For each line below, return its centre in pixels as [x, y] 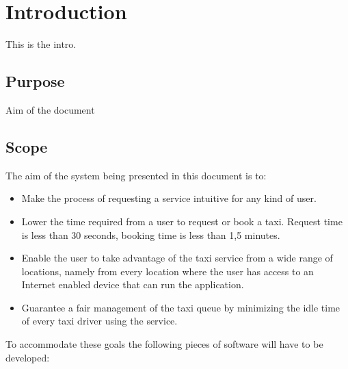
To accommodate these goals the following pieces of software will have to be [164, 344]
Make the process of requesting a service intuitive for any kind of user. [169, 198]
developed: [28, 357]
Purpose [35, 81]
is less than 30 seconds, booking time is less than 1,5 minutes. [151, 234]
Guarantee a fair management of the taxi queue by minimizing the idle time [181, 307]
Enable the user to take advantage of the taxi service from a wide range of [177, 258]
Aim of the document [50, 109]
